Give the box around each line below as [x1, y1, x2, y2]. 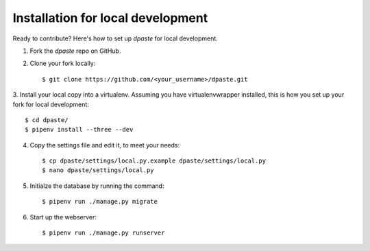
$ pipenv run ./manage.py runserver [42, 229, 165, 237]
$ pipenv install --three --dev [25, 125, 134, 134]
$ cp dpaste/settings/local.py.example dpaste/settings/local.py [42, 157, 267, 165]
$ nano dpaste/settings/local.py [42, 167, 154, 174]
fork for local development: [12, 100, 89, 108]
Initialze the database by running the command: [29, 182, 164, 190]
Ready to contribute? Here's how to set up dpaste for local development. [12, 34, 219, 43]
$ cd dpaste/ [25, 116, 69, 123]
